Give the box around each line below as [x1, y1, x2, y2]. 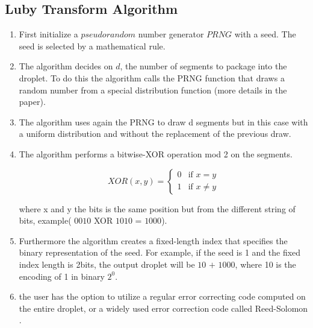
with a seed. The [234, 28, 296, 40]
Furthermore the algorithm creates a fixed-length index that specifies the [19, 234, 288, 247]
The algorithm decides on [19, 60, 113, 72]
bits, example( [19, 214, 72, 227]
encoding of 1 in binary [19, 270, 105, 282]
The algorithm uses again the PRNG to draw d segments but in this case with [19, 115, 308, 128]
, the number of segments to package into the [120, 60, 287, 72]
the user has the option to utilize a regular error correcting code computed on [19, 290, 306, 303]
